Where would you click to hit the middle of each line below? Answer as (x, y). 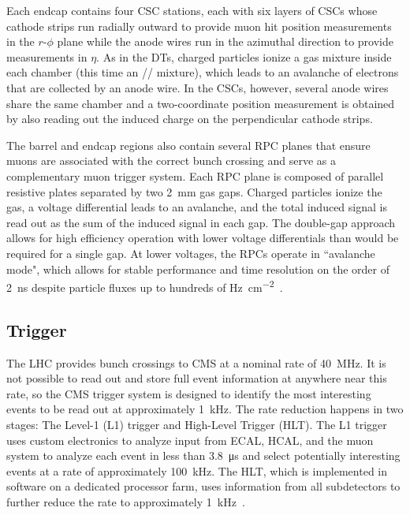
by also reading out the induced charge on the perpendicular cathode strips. (190, 119)
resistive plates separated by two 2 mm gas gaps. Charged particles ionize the (194, 191)
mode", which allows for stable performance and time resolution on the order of (198, 269)
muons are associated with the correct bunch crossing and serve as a (171, 160)
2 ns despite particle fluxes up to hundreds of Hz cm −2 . (145, 286)
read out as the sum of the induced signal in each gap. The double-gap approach (201, 222)
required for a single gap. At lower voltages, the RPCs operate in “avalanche (191, 253)
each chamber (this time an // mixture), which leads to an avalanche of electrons (203, 72)
